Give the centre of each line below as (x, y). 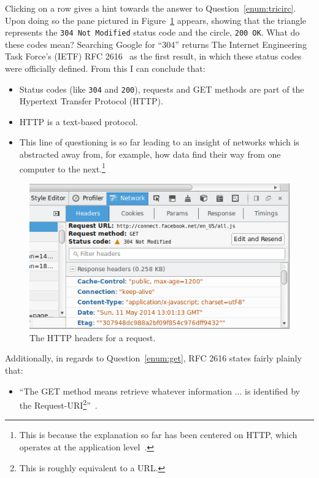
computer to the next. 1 (62, 168)
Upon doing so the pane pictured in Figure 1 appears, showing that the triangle (156, 20)
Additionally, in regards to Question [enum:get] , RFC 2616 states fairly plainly (153, 358)
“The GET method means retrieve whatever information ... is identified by (159, 391)
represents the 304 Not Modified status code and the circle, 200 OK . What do (152, 32)
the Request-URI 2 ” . (58, 404)
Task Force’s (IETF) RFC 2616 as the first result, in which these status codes (153, 56)
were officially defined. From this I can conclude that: (105, 68)
